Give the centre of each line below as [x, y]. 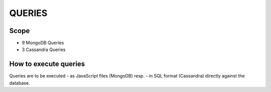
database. [20, 83]
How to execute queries [47, 64]
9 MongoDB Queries [43, 43]
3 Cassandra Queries [44, 49]
